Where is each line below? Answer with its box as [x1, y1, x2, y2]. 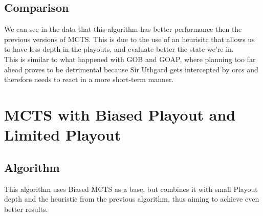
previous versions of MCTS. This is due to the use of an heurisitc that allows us [4, 33, 255, 44]
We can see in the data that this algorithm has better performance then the [4, 24, 242, 34]
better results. [4, 203, 48, 214]
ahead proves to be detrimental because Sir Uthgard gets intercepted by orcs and [4, 64, 258, 74]
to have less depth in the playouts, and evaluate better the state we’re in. [4, 44, 234, 54]
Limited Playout [4, 124, 121, 145]
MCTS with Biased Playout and [4, 104, 236, 125]
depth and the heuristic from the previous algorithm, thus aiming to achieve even [4, 193, 259, 204]
